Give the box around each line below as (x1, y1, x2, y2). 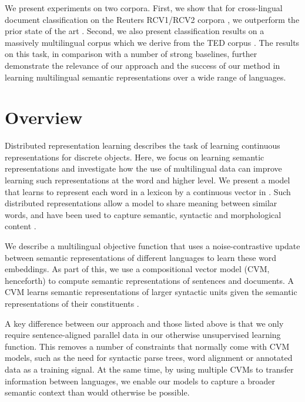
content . (5, 220, 36, 232)
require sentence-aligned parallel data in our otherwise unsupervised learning (5, 329, 281, 341)
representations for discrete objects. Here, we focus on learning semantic (5, 150, 264, 163)
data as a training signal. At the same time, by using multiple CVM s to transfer (5, 363, 294, 375)
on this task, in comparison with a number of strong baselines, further (5, 48, 257, 60)
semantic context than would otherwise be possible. (5, 386, 190, 398)
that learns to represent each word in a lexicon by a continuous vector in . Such (5, 185, 291, 197)
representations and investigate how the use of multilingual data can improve (5, 162, 282, 175)
